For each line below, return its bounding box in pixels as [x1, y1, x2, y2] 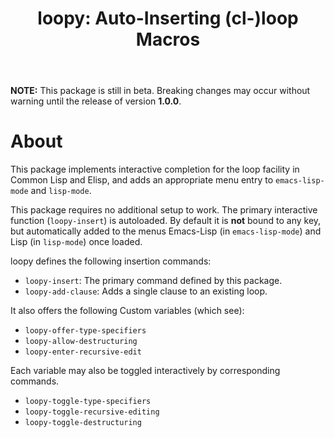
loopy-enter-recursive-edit [24, 347, 142, 357]
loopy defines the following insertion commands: [10, 255, 212, 267]
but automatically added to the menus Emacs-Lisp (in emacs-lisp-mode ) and [10, 225, 322, 237]
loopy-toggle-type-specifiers [24, 397, 152, 407]
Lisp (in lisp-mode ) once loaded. [10, 236, 143, 248]
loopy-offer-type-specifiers [24, 326, 147, 336]
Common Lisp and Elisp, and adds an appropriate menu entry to [10, 174, 274, 186]
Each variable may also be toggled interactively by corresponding [10, 365, 281, 377]
